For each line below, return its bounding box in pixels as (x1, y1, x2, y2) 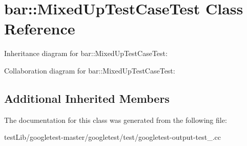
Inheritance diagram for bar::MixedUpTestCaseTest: (4, 48, 168, 59)
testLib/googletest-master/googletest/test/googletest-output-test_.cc (4, 132, 221, 142)
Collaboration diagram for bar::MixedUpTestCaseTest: (4, 65, 175, 76)
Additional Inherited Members (4, 90, 170, 106)
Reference (4, 18, 75, 39)
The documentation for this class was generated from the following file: (4, 114, 227, 125)
